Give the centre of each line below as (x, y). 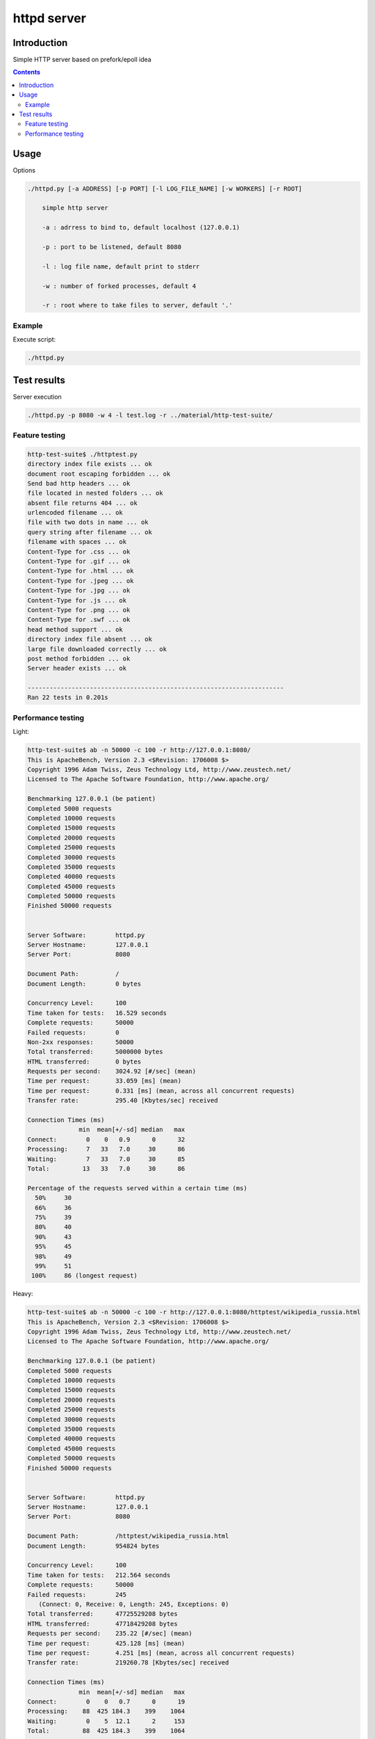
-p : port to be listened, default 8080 (112, 247)
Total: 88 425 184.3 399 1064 (106, 1731)
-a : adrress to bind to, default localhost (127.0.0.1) (141, 227)
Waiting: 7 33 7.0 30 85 (106, 1159)
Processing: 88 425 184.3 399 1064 (106, 1712)
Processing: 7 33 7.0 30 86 (106, 1149)
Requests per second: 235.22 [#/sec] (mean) (110, 1634)
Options (24, 170)
